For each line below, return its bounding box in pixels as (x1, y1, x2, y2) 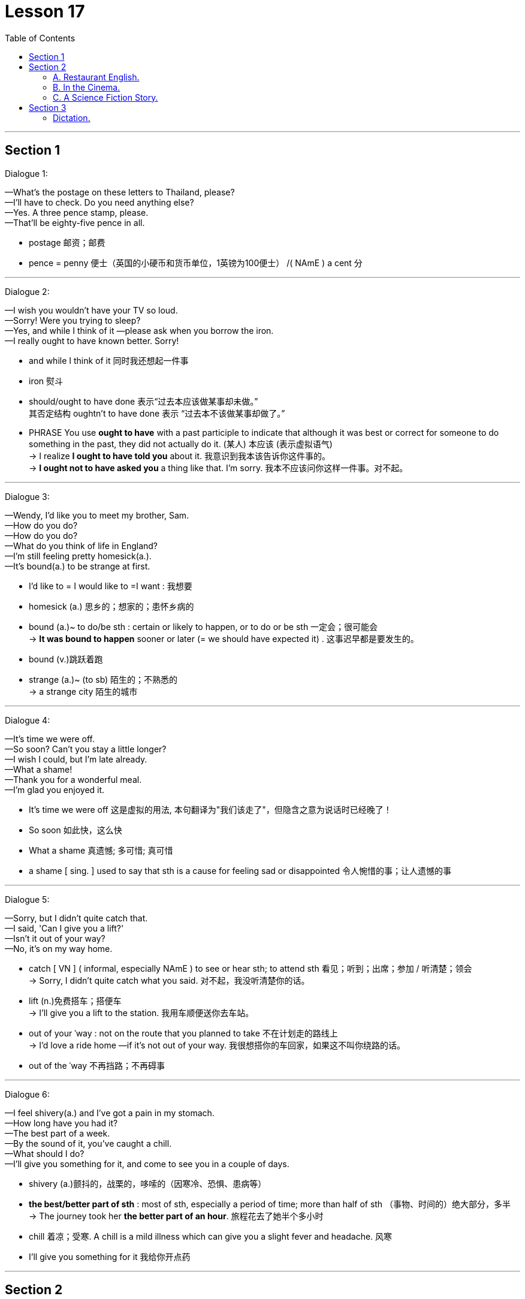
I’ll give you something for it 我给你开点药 (29, 1251, 191, 1262)
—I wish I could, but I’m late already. (5, 754, 147, 764)
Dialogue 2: (5, 286, 50, 297)
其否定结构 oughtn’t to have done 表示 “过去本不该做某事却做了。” (29, 408, 285, 418)
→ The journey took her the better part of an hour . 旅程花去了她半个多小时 (29, 1210, 324, 1221)
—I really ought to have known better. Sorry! (5, 335, 179, 346)
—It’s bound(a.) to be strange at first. (5, 560, 150, 571)
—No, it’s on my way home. (5, 943, 113, 954)
